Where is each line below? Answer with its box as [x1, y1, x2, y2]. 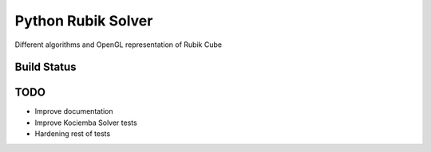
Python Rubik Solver [14, 12, 153, 29]
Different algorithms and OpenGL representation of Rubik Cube [14, 40, 223, 49]
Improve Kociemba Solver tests [34, 118, 137, 127]
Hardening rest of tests [34, 129, 111, 138]
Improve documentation [34, 107, 113, 116]
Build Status [14, 60, 77, 74]
